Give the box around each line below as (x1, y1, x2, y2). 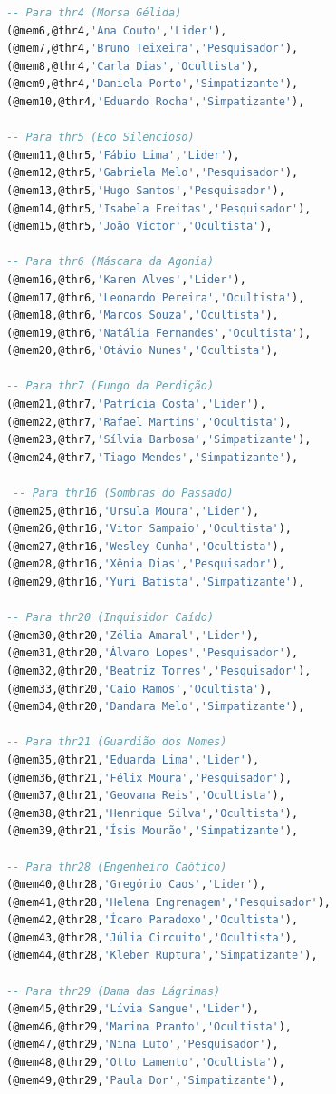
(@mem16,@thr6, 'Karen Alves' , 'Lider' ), (6, 272, 246, 286)
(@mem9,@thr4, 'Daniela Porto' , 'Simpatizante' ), (6, 77, 299, 91)
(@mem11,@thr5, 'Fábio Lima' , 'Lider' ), (6, 148, 240, 162)
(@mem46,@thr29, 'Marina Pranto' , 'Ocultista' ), (6, 1020, 293, 1033)
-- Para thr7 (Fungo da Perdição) (6, 379, 215, 393)
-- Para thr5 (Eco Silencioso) (6, 131, 195, 144)
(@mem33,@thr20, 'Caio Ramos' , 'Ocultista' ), (6, 682, 273, 695)
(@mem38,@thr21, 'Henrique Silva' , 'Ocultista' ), (6, 806, 299, 820)
